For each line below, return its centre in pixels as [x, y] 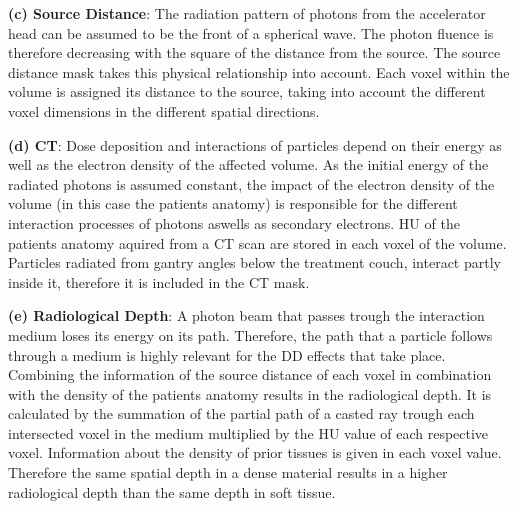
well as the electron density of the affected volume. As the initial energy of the [248, 164]
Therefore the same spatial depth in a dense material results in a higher [228, 472]
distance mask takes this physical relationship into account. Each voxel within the [259, 71]
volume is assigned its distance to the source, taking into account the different [247, 91]
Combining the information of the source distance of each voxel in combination [250, 374]
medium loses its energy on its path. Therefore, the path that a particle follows [250, 334]
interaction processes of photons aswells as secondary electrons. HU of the [234, 222]
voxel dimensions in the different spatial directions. [164, 110]
